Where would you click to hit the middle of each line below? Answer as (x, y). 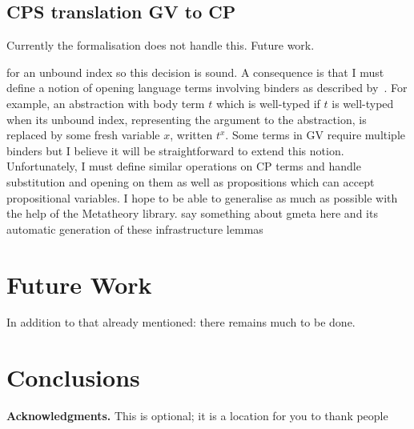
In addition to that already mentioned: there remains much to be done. (181, 322)
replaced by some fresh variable (83, 135)
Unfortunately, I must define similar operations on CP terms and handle (184, 166)
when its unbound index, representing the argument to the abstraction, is (187, 119)
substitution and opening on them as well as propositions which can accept (191, 181)
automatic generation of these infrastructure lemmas (135, 229)
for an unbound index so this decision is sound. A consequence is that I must (195, 72)
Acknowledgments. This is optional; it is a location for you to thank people (197, 416)
